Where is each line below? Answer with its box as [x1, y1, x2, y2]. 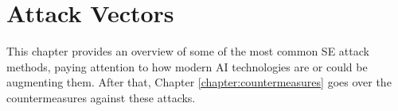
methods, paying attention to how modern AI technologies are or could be [6, 58, 368, 75]
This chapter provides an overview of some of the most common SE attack [6, 43, 369, 59]
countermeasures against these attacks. [6, 89, 196, 105]
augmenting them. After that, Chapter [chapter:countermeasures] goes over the [6, 74, 392, 90]
